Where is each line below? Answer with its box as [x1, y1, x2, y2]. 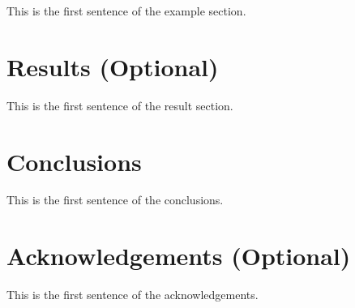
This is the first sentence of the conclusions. [6, 191, 224, 208]
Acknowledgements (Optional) [6, 239, 351, 272]
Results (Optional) [6, 49, 219, 83]
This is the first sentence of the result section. [6, 96, 233, 113]
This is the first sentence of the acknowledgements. [6, 286, 259, 303]
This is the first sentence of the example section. [6, 2, 246, 19]
